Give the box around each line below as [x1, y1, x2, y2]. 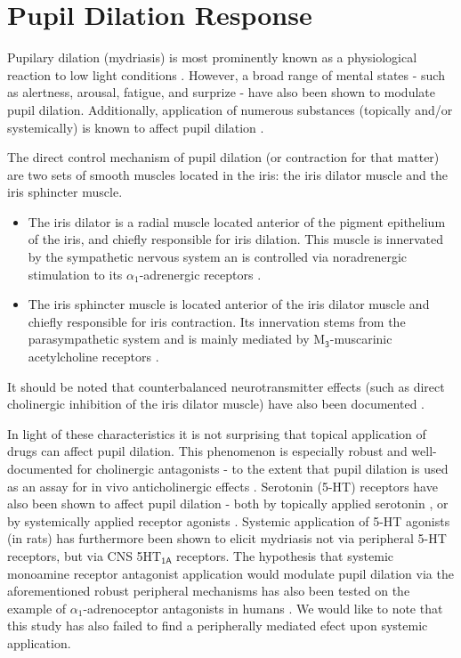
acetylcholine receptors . [28, 347, 159, 366]
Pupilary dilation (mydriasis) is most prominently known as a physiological [7, 48, 417, 67]
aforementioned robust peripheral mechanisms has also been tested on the [7, 581, 410, 600]
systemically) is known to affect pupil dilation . [7, 118, 264, 136]
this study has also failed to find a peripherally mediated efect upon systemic [7, 616, 428, 635]
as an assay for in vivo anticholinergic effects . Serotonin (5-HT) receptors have [7, 476, 438, 495]
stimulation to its [28, 264, 123, 283]
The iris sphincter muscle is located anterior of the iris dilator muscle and [28, 295, 430, 313]
